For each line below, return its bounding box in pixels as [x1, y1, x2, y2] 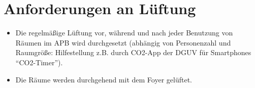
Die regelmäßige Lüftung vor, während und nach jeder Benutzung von [15, 27, 233, 38]
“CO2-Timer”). [15, 57, 63, 67]
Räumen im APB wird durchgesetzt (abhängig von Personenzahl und [15, 37, 231, 48]
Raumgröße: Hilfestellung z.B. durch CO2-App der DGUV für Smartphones [15, 47, 251, 58]
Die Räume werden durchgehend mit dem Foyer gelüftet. [15, 74, 192, 84]
